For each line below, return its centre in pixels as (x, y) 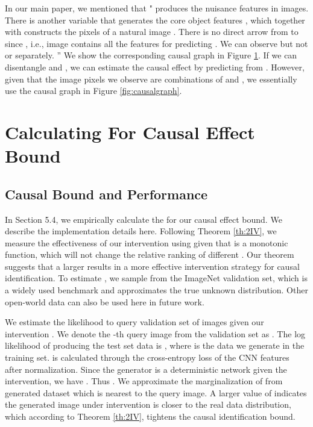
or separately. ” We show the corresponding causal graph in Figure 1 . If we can (151, 55)
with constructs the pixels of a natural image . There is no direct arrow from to (152, 32)
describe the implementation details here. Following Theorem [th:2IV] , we (141, 231)
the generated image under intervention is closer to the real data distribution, (148, 404)
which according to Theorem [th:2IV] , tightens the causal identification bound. (150, 416)
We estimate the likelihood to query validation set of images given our (134, 322)
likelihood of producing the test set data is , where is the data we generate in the (155, 345)
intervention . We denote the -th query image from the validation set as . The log (155, 333)
